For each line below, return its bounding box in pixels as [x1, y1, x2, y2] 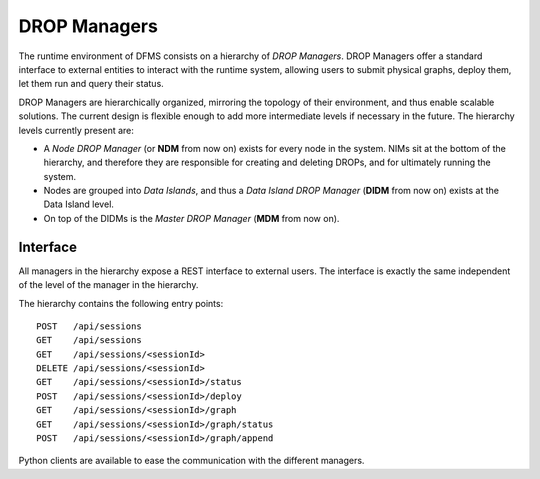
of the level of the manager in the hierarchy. [18, 279, 199, 291]
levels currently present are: [18, 124, 135, 136]
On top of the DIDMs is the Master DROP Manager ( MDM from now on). [43, 212, 340, 224]
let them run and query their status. [18, 78, 164, 90]
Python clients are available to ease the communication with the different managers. [18, 455, 365, 467]
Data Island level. [43, 198, 115, 210]
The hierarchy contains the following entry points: [18, 297, 224, 309]
